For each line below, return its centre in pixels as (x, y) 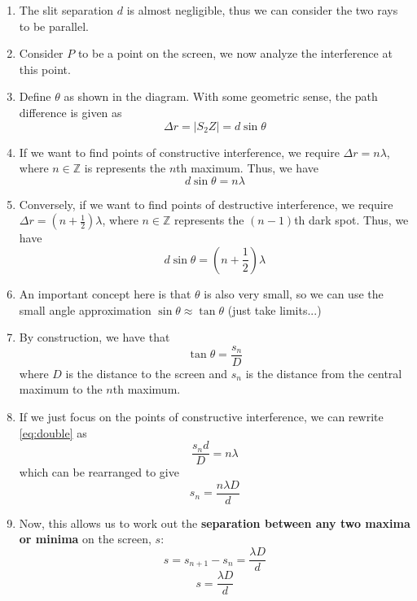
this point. (45, 69)
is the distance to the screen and (147, 373)
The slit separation (66, 10)
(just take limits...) (274, 309)
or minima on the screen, (85, 539)
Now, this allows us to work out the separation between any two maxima (215, 523)
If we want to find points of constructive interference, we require (179, 152)
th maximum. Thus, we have (247, 168)
